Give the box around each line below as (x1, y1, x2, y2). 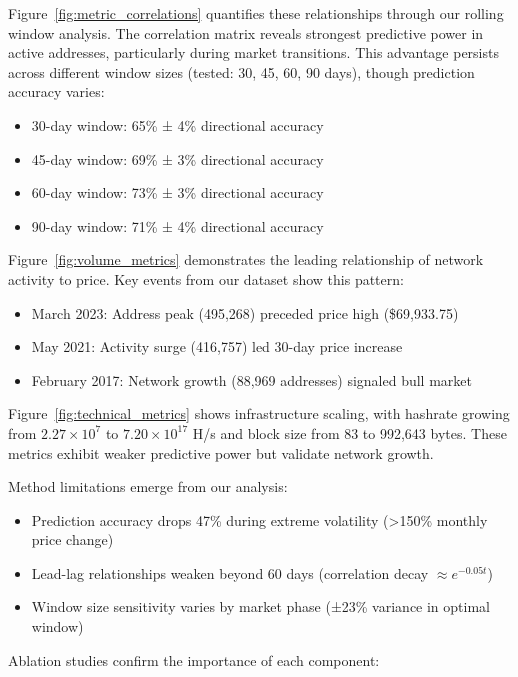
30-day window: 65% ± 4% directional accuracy (31, 114, 324, 135)
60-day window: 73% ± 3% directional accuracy (31, 182, 324, 203)
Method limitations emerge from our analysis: (8, 476, 288, 497)
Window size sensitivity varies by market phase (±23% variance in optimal (31, 596, 490, 617)
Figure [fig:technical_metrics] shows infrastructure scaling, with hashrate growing (8, 403, 510, 424)
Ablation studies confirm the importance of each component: (8, 649, 380, 670)
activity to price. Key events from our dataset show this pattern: (8, 268, 404, 289)
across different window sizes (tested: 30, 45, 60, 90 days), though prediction (8, 61, 475, 82)
